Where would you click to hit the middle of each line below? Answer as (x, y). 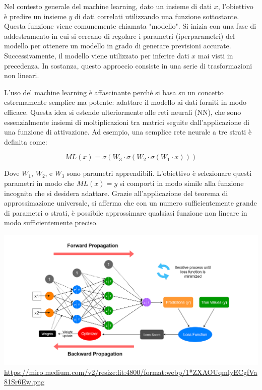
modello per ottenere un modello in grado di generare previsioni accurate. (118, 46)
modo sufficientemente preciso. (51, 222)
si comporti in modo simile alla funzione (182, 183)
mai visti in (215, 55)
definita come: (26, 141)
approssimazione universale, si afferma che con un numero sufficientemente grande (130, 203)
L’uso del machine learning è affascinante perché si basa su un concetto (114, 92)
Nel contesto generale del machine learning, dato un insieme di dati (108, 6)
